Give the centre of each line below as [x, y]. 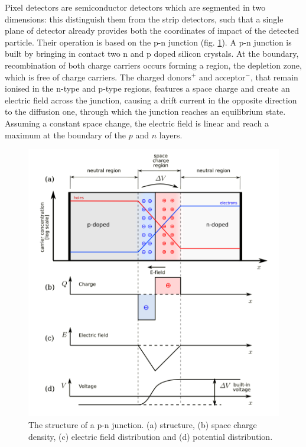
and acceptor [222, 77]
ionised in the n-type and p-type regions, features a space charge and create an [147, 88]
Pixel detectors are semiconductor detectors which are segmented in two [135, 7]
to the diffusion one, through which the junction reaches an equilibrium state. [145, 111]
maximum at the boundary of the [66, 135]
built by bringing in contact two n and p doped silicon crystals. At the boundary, [152, 54]
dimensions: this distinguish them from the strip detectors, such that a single [144, 19]
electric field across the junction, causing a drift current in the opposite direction [151, 100]
